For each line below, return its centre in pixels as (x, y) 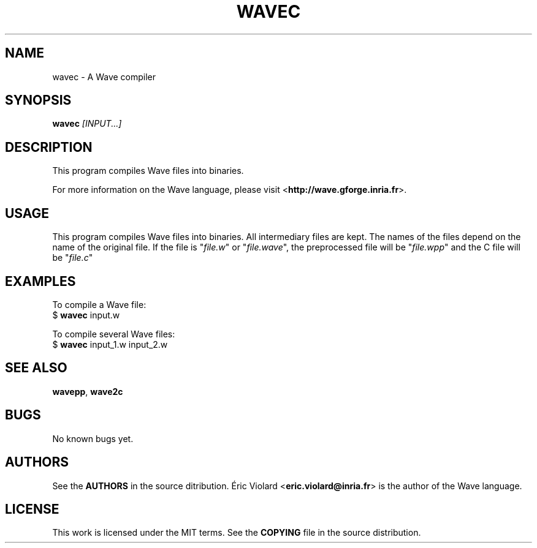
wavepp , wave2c (88, 391)
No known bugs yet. (93, 438)
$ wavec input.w (86, 315)
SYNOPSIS (38, 100)
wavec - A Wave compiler (104, 77)
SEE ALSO (36, 368)
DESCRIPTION (49, 147)
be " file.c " (73, 258)
